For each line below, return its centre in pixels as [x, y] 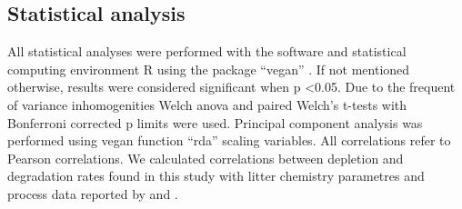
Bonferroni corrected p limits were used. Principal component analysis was [215, 122]
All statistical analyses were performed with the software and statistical [207, 51]
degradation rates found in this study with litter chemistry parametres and [216, 176]
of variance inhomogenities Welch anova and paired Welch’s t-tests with [207, 104]
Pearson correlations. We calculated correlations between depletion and [206, 158]
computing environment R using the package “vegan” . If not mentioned [209, 69]
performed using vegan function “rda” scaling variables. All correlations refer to [229, 140]
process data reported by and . [93, 193]
